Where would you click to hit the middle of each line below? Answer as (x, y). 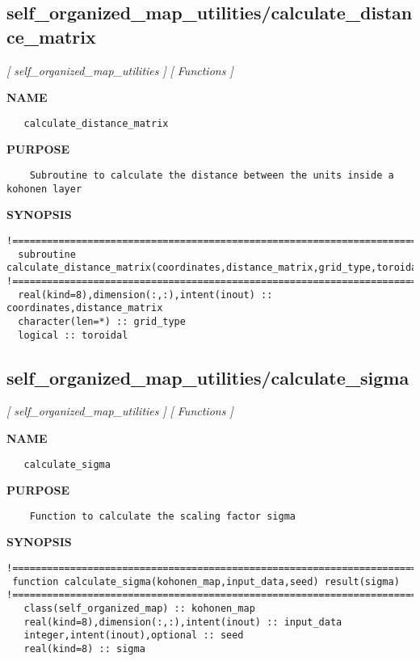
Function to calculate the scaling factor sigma (162, 516)
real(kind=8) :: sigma (84, 649)
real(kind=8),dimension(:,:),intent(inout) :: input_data (183, 622)
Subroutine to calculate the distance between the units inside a (212, 176)
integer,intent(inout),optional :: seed (134, 636)
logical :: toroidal (73, 335)
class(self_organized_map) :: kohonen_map (139, 609)
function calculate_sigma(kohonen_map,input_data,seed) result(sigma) (206, 581)
